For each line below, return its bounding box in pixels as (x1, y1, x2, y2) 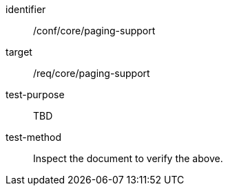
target (6, 46, 32, 58)
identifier (6, 3, 46, 15)
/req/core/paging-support (33, 67, 150, 79)
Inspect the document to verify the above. (33, 153, 223, 164)
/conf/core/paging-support (33, 25, 156, 36)
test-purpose (6, 89, 65, 100)
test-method (6, 131, 61, 143)
